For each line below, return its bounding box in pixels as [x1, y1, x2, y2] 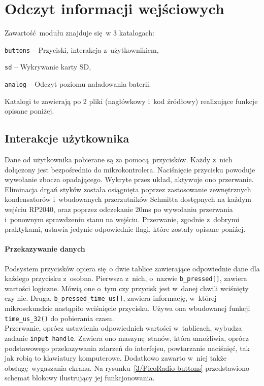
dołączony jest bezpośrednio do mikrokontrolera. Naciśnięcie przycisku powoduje [5, 164, 255, 174]
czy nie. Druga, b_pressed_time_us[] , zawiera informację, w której [5, 293, 217, 303]
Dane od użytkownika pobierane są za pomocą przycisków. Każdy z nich [5, 154, 233, 165]
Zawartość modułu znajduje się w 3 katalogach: [5, 27, 155, 38]
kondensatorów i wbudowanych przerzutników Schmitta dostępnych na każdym [5, 194, 252, 204]
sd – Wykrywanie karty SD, [5, 61, 91, 72]
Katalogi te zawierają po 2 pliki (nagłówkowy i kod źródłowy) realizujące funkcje [5, 95, 258, 106]
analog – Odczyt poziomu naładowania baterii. [5, 79, 151, 89]
